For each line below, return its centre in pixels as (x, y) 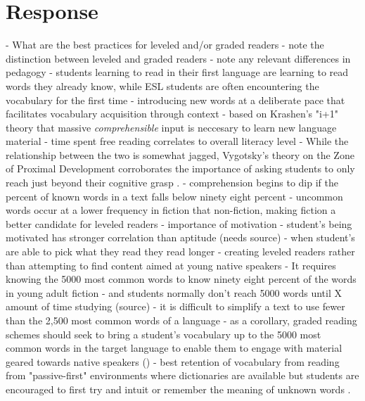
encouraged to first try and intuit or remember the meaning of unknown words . (178, 389)
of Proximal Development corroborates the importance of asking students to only (180, 168)
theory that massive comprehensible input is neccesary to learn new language (171, 127)
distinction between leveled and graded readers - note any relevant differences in (178, 58)
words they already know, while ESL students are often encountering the (162, 85)
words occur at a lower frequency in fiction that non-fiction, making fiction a (171, 210)
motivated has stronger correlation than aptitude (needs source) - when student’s (180, 237)
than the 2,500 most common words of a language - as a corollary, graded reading (181, 320)
